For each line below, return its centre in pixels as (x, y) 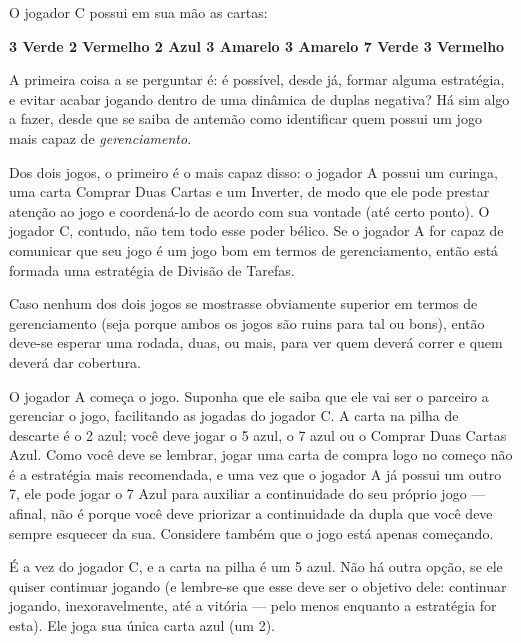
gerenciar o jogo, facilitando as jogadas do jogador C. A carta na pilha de (234, 415)
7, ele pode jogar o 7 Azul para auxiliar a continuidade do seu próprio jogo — (247, 493)
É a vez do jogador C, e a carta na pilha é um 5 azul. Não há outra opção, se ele (256, 566)
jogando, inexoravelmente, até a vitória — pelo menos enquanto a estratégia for (253, 605)
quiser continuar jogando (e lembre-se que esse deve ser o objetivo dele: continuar (258, 585)
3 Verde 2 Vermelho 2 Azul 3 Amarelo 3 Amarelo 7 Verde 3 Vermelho (257, 45)
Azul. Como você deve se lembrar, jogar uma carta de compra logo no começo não (261, 454)
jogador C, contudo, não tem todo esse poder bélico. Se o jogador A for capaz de (256, 230)
